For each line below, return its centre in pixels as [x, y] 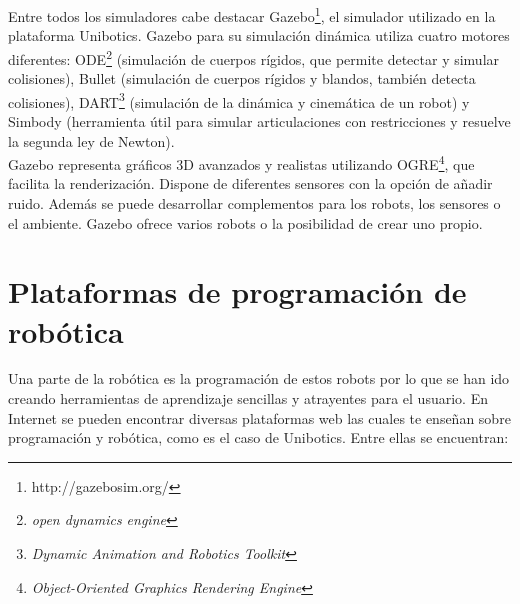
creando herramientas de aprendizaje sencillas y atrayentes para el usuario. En [248, 398]
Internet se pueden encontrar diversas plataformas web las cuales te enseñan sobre [259, 417]
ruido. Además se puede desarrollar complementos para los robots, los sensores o [254, 202]
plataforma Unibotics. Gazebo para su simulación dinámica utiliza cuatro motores [259, 35]
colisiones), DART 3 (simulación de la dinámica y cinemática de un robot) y [239, 100]
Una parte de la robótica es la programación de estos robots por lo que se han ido [259, 378]
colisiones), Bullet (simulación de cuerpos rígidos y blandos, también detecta [242, 78]
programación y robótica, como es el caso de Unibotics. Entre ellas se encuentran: [258, 437]
